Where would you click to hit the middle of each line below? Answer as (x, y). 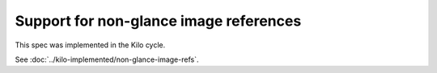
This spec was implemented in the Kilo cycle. (90, 45)
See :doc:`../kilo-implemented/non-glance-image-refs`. (107, 59)
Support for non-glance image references (158, 21)
